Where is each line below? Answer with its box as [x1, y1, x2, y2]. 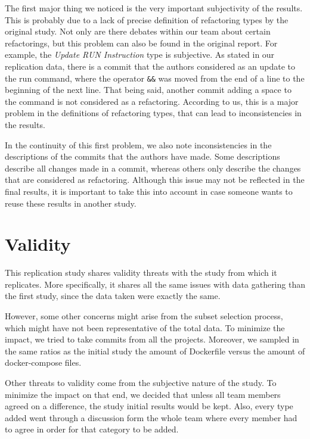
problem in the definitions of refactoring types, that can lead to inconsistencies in [5, 107, 302, 119]
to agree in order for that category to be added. [5, 423, 179, 435]
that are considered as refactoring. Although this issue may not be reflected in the [5, 173, 305, 186]
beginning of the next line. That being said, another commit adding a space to [5, 83, 292, 96]
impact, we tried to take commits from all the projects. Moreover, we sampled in [5, 333, 299, 345]
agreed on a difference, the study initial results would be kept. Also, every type [5, 400, 293, 412]
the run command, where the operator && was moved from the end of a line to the [5, 71, 305, 84]
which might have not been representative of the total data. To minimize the [5, 321, 285, 334]
